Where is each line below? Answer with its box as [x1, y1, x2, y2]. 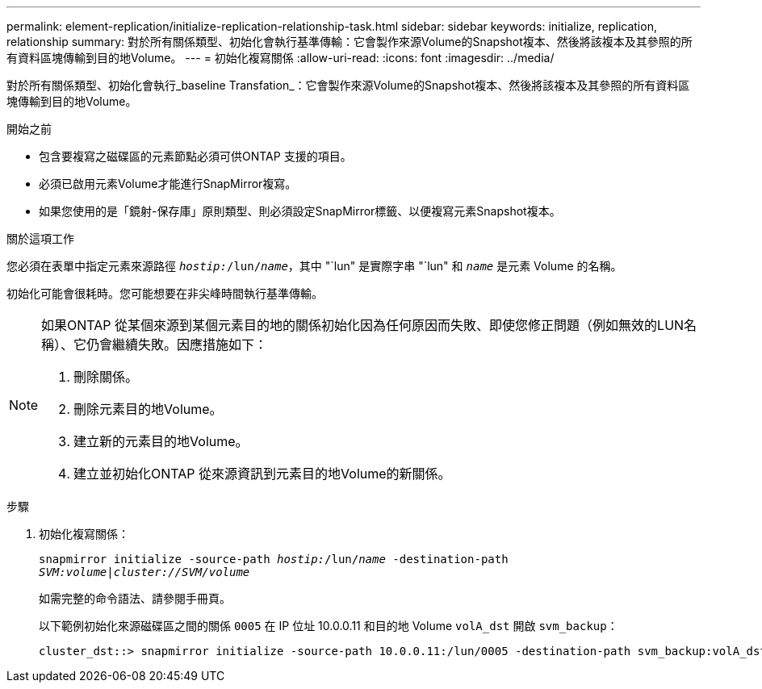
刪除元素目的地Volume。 [73, 401, 223, 417]
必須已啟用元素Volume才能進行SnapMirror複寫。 [39, 177, 297, 190]
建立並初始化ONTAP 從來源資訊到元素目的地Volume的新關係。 [73, 466, 451, 482]
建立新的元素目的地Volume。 [73, 433, 249, 449]
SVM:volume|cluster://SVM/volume [39, 566, 250, 578]
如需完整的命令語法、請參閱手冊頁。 [39, 591, 231, 605]
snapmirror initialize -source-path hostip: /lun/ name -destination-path [39, 553, 509, 566]
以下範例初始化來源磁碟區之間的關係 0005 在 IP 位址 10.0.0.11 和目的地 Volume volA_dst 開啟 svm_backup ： [39, 619, 618, 633]
